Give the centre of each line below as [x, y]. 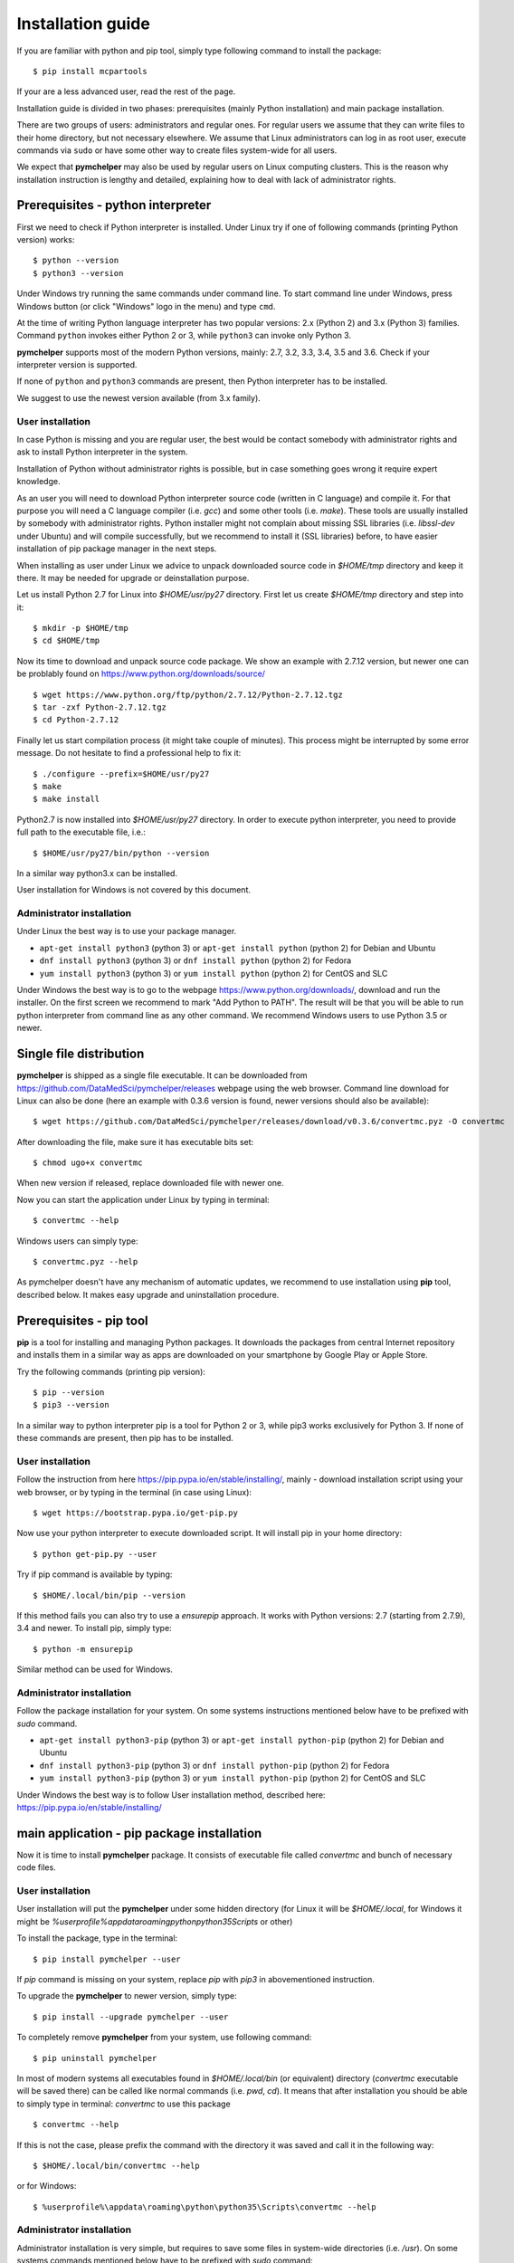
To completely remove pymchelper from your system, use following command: [164, 2038]
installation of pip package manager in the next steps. [117, 549]
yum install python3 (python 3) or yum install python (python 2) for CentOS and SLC [214, 973]
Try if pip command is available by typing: [95, 1574]
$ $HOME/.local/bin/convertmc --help [117, 2165]
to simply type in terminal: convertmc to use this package [124, 2104]
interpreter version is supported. [77, 365]
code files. [36, 1867]
